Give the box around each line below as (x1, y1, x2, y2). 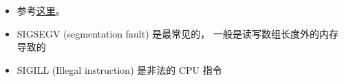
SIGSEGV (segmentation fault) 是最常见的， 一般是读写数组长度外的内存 (17, 26, 338, 40)
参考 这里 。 (17, 3, 65, 17)
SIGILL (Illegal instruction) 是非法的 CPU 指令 (17, 62, 222, 77)
